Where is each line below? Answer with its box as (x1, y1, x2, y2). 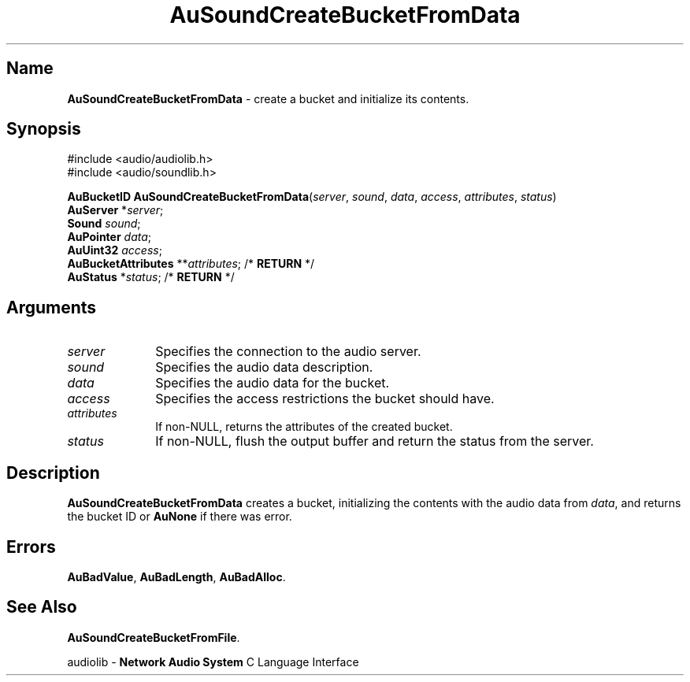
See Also (6, 597, 77, 617)
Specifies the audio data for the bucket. (155, 375, 390, 391)
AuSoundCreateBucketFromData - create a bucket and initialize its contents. (67, 91, 469, 106)
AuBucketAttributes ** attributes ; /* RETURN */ (67, 257, 315, 271)
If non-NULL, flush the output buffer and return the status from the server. (155, 433, 594, 450)
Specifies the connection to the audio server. (155, 343, 421, 360)
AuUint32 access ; (67, 243, 162, 258)
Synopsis (6, 119, 81, 139)
